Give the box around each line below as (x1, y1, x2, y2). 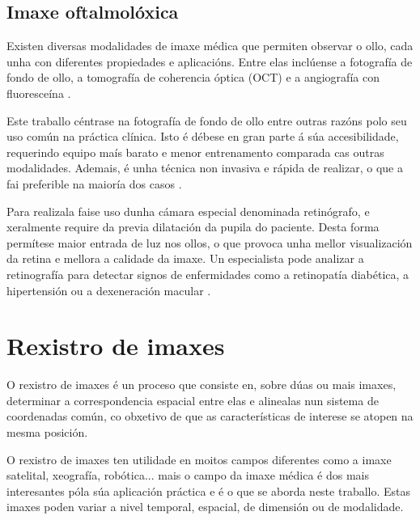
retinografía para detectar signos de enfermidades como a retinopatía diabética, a (6, 265, 409, 282)
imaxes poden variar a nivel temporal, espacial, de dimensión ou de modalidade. (6, 498, 404, 515)
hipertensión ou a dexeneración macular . (6, 281, 211, 298)
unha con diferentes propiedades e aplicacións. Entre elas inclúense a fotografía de (6, 53, 413, 70)
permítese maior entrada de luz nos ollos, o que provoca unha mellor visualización (6, 234, 413, 251)
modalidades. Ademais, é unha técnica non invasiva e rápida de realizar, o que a (6, 159, 403, 176)
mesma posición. (6, 424, 88, 441)
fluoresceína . (6, 84, 71, 101)
